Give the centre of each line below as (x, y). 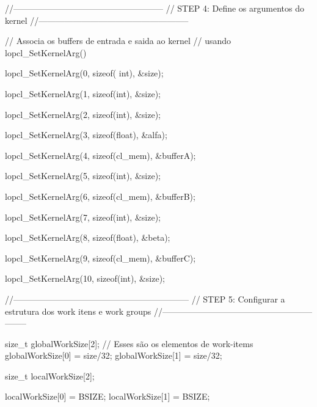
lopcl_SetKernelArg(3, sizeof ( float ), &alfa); (86, 135)
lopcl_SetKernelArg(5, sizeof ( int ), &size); (83, 176)
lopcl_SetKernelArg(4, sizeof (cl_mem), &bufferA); (100, 155)
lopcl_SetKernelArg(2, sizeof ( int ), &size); (83, 114)
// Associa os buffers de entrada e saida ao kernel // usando (118, 41)
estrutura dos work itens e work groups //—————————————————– (158, 311)
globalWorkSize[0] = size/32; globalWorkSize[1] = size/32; (114, 355)
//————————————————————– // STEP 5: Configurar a (145, 299)
